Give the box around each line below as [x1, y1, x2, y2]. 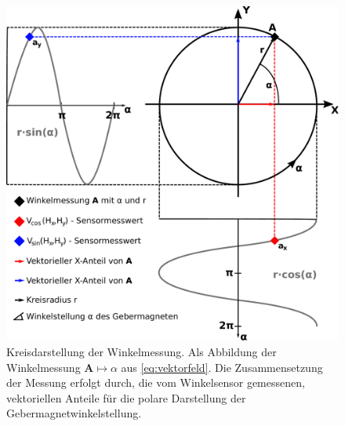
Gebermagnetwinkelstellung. [6, 405, 142, 421]
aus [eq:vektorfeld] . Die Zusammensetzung [121, 359, 323, 375]
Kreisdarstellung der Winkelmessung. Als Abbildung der [6, 344, 277, 360]
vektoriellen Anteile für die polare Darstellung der [6, 389, 246, 406]
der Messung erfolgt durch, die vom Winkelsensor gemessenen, [6, 374, 305, 391]
